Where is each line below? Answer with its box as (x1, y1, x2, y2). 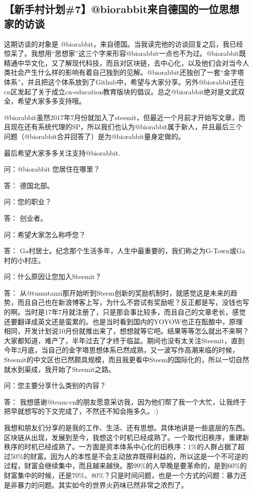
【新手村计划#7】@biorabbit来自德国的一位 (4, 1, 219, 17)
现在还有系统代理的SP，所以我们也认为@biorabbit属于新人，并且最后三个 (10, 122, 243, 132)
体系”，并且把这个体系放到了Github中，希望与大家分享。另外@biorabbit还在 (4, 76, 245, 87)
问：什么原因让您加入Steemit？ (4, 271, 102, 282)
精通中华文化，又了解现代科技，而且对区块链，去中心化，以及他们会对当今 (4, 57, 242, 68)
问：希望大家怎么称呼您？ (4, 229, 86, 239)
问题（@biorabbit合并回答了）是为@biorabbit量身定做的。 (4, 131, 185, 141)
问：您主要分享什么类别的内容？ (4, 380, 106, 390)
